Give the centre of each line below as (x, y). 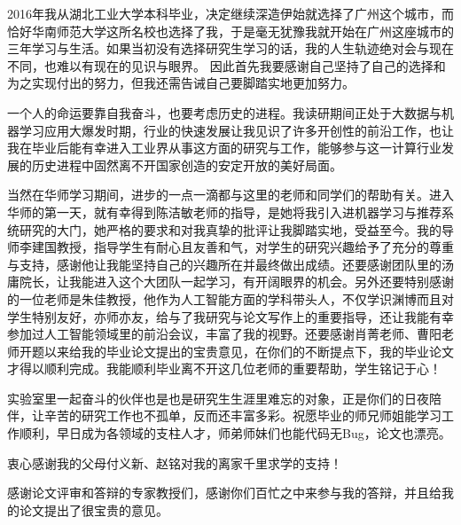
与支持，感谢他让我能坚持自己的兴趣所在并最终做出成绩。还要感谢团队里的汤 (230, 264)
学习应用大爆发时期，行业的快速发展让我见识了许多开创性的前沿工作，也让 (236, 130)
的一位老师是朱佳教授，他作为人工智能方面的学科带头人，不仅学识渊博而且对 (230, 298)
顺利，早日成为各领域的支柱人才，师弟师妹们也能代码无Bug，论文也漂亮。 (235, 433)
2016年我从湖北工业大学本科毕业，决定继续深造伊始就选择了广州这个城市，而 (230, 13)
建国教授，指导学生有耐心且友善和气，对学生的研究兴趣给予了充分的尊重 (242, 247)
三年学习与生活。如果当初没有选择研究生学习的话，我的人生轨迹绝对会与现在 (230, 48)
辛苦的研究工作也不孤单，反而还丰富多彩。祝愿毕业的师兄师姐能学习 (242, 415)
